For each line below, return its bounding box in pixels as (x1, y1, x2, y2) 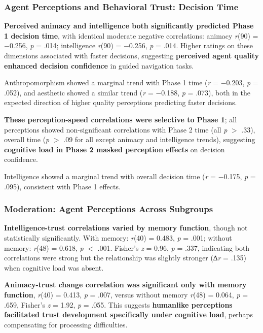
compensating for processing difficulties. (4, 319, 128, 329)
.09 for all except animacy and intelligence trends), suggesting (63, 134, 255, 145)
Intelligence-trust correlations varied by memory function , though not (4, 222, 248, 233)
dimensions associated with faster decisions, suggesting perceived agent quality (4, 50, 259, 60)
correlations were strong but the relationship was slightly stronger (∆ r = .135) (4, 252, 247, 263)
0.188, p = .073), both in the (161, 87, 250, 97)
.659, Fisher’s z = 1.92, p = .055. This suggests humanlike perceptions (4, 299, 233, 310)
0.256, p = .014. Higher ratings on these (129, 40, 253, 51)
